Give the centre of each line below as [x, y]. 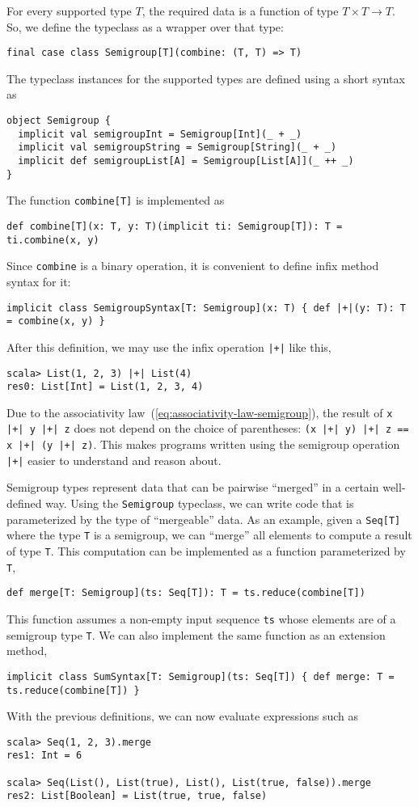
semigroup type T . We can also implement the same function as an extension [196, 634]
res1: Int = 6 [44, 756]
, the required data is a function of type [240, 11]
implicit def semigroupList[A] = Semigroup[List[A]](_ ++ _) [186, 161]
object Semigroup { [59, 121]
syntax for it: [39, 281]
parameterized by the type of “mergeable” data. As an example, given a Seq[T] [204, 519]
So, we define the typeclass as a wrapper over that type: [145, 26]
